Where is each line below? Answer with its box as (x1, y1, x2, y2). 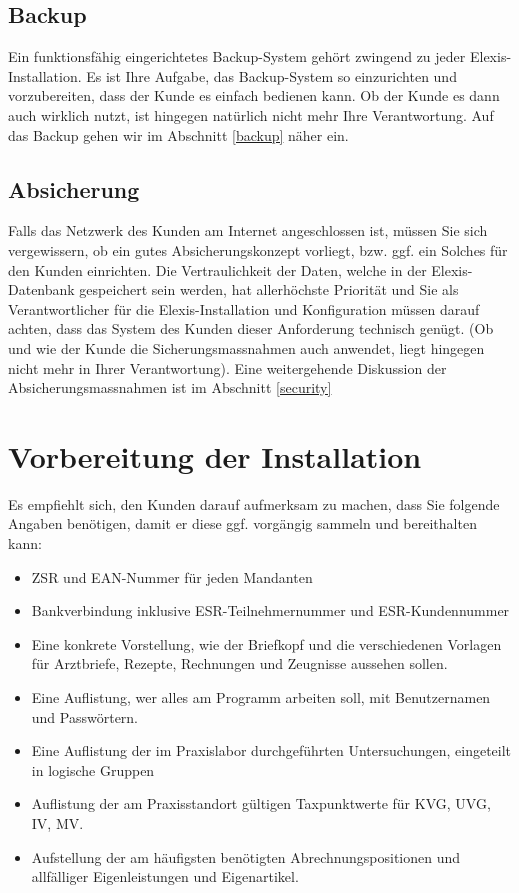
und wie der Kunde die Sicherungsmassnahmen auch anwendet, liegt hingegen (8, 337, 485, 358)
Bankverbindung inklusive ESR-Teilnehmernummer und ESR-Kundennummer (31, 600, 510, 621)
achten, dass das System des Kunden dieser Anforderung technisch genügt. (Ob (8, 318, 494, 339)
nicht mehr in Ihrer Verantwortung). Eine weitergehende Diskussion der (8, 357, 447, 378)
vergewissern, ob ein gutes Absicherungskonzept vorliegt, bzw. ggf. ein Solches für (8, 239, 508, 260)
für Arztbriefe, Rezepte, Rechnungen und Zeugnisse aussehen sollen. (31, 653, 448, 674)
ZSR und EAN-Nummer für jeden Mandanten (31, 566, 313, 587)
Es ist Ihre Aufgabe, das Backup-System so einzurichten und (86, 65, 457, 86)
